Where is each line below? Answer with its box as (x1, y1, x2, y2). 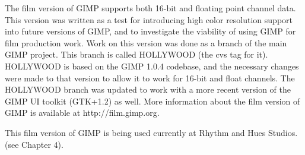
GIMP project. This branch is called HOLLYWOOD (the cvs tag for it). (5, 48, 268, 61)
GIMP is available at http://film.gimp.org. (5, 106, 160, 119)
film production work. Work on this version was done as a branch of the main (5, 36, 287, 49)
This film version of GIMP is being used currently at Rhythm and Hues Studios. (5, 126, 298, 138)
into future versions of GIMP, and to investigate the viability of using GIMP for (5, 25, 296, 37)
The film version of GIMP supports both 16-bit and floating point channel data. (5, 2, 296, 14)
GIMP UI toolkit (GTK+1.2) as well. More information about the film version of (5, 94, 300, 107)
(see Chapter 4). (5, 138, 63, 150)
